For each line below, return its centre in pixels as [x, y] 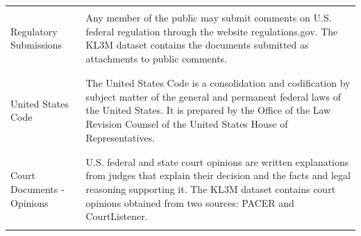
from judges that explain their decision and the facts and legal [218, 175]
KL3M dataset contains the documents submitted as [197, 45]
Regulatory [34, 31]
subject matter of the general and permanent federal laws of [213, 96]
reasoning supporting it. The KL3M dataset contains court [211, 189]
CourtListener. [117, 216]
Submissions [36, 45]
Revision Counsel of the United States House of [187, 123]
